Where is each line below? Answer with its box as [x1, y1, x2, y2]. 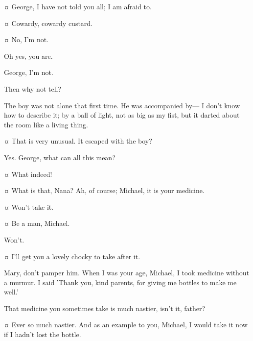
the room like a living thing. [4, 119, 88, 129]
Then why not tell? [4, 83, 62, 94]
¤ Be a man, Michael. [4, 218, 70, 228]
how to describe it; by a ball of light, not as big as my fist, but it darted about [4, 110, 240, 120]
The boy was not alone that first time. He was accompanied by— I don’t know [4, 100, 240, 110]
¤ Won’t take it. [4, 201, 54, 212]
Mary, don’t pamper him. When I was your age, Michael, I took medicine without [4, 268, 250, 278]
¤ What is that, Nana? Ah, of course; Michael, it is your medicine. [4, 185, 205, 195]
